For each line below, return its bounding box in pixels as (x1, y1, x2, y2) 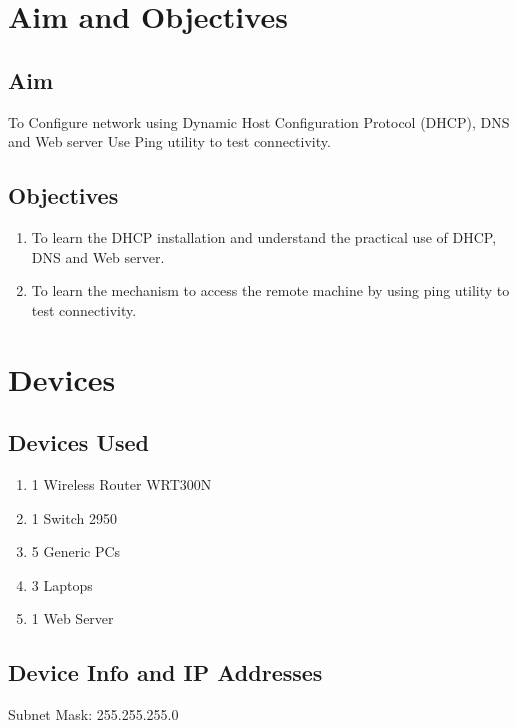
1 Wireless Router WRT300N (31, 473, 212, 494)
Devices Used (8, 427, 150, 458)
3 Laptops (31, 574, 93, 595)
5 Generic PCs (31, 541, 121, 562)
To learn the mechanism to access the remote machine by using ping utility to (31, 280, 510, 301)
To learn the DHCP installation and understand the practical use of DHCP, (31, 226, 497, 247)
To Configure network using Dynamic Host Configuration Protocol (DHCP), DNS (8, 111, 510, 132)
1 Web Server (31, 608, 114, 629)
